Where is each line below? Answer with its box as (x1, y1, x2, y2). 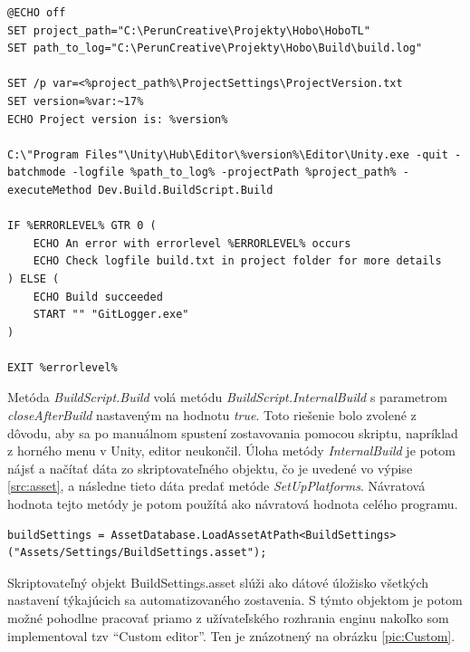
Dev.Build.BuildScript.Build (98, 183, 273, 197)
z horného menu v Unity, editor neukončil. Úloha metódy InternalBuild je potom (7, 441, 456, 460)
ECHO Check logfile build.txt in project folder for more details (33, 254, 442, 268)
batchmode (7, 166, 66, 179)
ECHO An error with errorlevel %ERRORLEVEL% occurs (33, 236, 351, 250)
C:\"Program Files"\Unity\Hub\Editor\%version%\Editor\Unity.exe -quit (7, 148, 448, 161)
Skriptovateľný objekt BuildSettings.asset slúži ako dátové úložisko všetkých (7, 572, 429, 591)
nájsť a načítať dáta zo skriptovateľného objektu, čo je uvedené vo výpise (7, 458, 413, 477)
